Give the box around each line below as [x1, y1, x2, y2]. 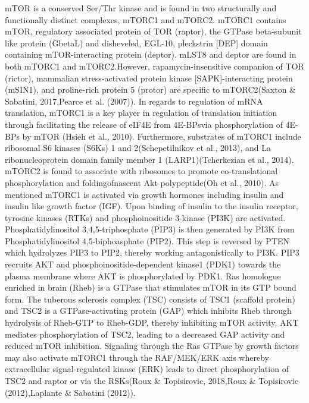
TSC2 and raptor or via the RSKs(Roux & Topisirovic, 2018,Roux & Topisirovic [5, 374, 298, 386]
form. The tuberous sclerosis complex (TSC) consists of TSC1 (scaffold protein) [5, 292, 296, 305]
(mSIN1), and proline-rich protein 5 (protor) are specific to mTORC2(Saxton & [5, 83, 296, 96]
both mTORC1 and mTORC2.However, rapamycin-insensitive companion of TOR [5, 59, 304, 72]
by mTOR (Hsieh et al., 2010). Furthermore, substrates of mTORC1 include [22, 130, 301, 142]
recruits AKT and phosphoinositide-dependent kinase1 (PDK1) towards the [5, 258, 281, 270]
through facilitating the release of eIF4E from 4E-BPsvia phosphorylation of [5, 118, 283, 130]
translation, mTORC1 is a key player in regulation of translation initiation [5, 106, 277, 119]
